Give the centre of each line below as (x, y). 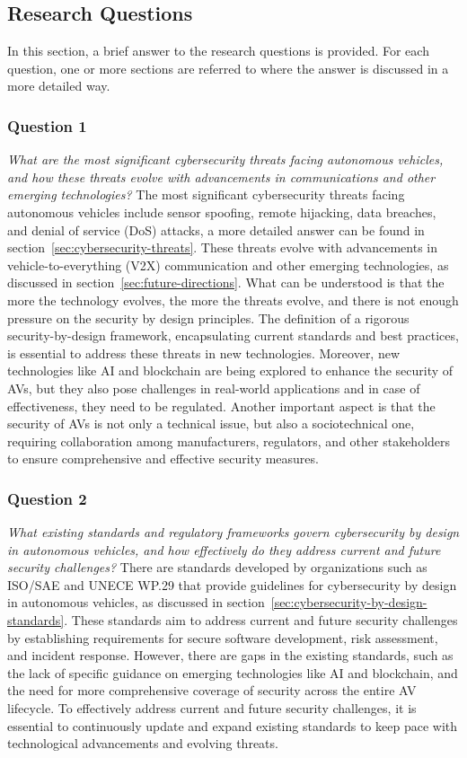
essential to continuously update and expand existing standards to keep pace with (233, 725)
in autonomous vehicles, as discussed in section (136, 602)
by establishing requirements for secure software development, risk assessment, (223, 637)
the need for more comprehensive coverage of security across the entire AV (212, 690)
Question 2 (47, 498)
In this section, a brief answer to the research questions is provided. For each (218, 51)
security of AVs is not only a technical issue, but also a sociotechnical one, (211, 423)
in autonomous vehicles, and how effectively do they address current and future (224, 549)
